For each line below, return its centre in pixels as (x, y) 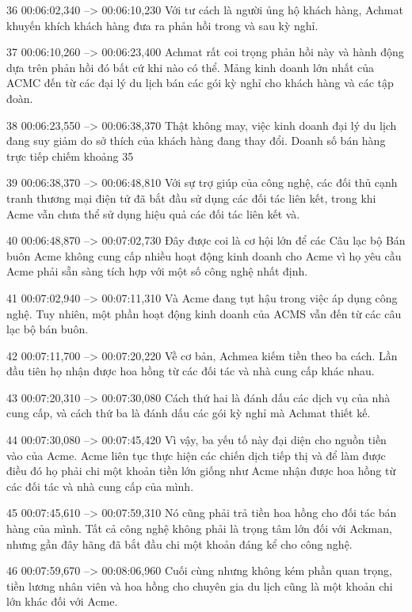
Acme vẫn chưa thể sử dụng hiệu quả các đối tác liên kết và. (153, 213)
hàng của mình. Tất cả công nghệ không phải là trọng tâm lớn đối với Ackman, (199, 528)
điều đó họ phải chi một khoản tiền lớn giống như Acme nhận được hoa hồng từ (201, 471)
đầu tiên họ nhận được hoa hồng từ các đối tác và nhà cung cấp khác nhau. (191, 371)
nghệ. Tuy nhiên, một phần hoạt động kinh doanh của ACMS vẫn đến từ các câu (204, 313)
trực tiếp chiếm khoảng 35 (70, 156)
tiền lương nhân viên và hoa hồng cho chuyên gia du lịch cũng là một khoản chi (200, 585)
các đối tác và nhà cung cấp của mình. (100, 486)
